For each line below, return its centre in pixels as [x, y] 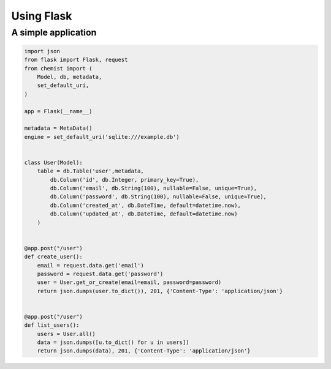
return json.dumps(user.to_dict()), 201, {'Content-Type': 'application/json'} [160, 291]
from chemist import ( [58, 68]
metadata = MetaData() [58, 128]
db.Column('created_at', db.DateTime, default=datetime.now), [146, 205]
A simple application [54, 32]
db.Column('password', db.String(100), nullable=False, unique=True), [158, 197]
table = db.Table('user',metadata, [90, 171]
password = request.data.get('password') [100, 274]
